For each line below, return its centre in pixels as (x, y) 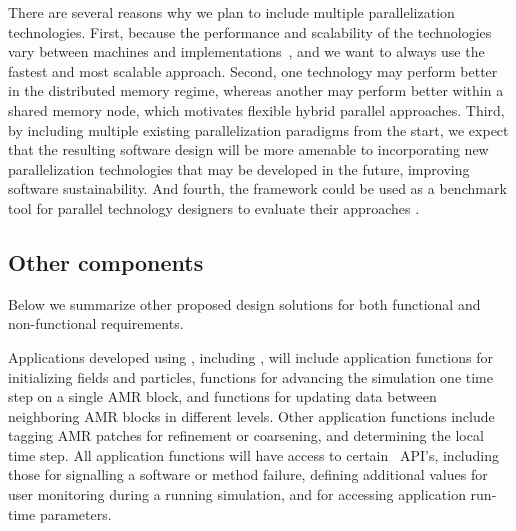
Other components (106, 261)
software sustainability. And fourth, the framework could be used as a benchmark (257, 188)
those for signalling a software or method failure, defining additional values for (248, 474)
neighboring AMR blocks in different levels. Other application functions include (251, 415)
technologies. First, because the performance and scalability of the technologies (250, 31)
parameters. (75, 513)
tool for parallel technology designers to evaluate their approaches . (214, 207)
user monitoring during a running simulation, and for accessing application (237, 494)
